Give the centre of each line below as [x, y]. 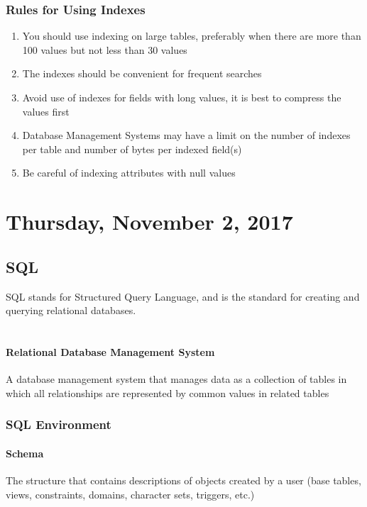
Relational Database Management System [110, 351]
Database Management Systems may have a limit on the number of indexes [186, 135]
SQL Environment [59, 424]
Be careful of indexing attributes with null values [129, 173]
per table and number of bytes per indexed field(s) [132, 149]
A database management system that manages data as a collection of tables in [176, 379]
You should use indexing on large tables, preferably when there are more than [192, 36]
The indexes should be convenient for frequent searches [142, 73]
